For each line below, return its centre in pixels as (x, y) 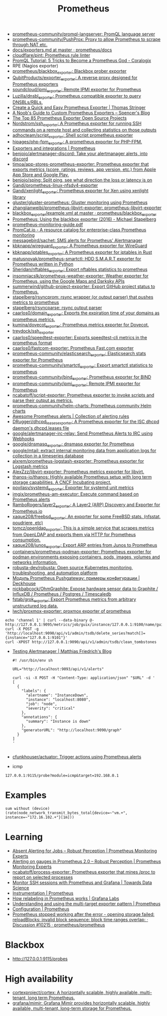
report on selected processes (42, 877)
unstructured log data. (35, 606)
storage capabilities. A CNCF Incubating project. (62, 482)
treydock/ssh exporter (33, 332)
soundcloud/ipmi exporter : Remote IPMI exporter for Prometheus (77, 90)
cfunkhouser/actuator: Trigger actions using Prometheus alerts (77, 757)
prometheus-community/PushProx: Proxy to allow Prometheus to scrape (86, 39)
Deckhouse (24, 583)
